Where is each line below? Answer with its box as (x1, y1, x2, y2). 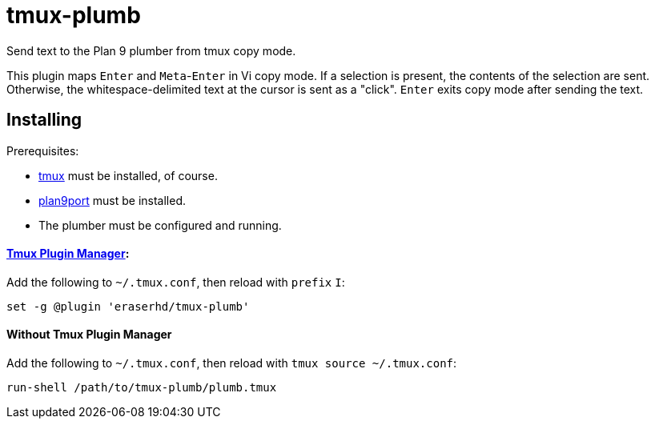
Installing (6, 110, 82, 130)
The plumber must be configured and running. (38, 218, 282, 232)
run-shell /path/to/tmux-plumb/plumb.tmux (6, 381, 277, 395)
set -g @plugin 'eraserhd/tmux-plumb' (6, 299, 250, 313)
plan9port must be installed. (38, 193, 186, 207)
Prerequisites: (6, 143, 79, 158)
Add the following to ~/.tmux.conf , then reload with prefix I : (6, 275, 345, 289)
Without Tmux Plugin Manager (6, 327, 172, 342)
